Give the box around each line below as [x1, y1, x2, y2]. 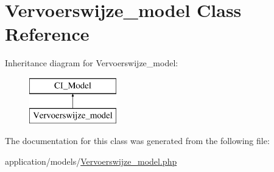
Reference [5, 21, 90, 46]
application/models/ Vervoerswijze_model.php [5, 154, 177, 167]
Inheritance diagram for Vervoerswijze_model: [5, 57, 178, 69]
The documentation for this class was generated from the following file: [5, 134, 270, 147]
